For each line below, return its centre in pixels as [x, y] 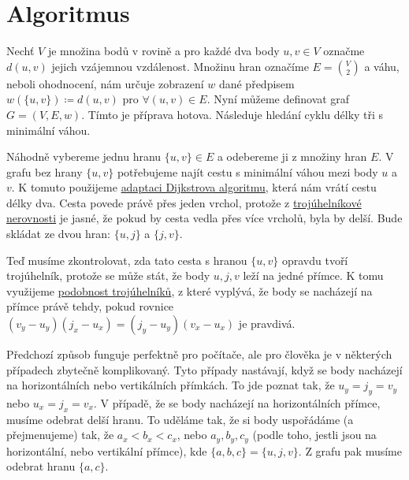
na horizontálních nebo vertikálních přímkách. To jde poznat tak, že [171, 385]
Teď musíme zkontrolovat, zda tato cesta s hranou [127, 260]
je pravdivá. [267, 324]
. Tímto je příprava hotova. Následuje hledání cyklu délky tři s [232, 114]
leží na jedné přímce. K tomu [313, 275]
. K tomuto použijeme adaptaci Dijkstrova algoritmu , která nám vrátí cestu [194, 187]
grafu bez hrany [45, 171]
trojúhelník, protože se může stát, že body [108, 275]
